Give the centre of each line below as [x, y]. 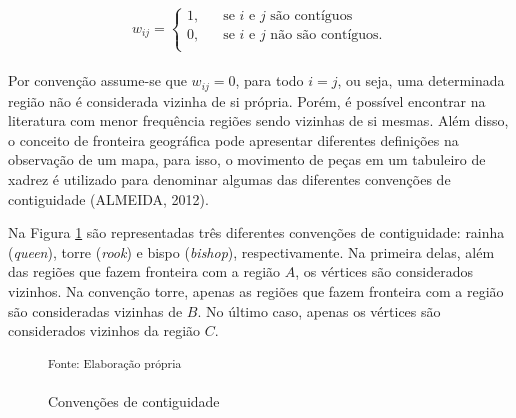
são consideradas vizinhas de [95, 310]
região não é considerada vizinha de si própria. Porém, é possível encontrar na [247, 100]
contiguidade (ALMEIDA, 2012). [108, 198]
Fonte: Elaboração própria [115, 362]
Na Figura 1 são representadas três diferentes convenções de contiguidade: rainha [256, 232]
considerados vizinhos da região [104, 330]
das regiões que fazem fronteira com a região [144, 271]
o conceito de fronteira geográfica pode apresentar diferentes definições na [233, 139]
